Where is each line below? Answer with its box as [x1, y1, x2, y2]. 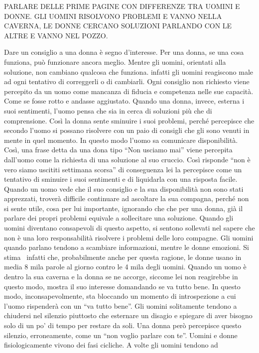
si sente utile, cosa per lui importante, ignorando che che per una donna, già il [4, 203, 243, 213]
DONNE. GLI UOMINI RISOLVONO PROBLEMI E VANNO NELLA [4, 10, 222, 21]
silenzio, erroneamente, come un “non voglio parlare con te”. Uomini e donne [4, 330, 238, 340]
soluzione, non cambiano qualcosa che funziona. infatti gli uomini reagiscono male [4, 66, 254, 77]
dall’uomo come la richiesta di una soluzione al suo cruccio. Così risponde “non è [4, 154, 251, 164]
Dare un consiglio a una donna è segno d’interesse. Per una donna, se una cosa [4, 47, 244, 57]
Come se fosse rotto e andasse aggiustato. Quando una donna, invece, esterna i [4, 96, 245, 106]
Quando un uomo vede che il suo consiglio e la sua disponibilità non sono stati [4, 183, 244, 194]
